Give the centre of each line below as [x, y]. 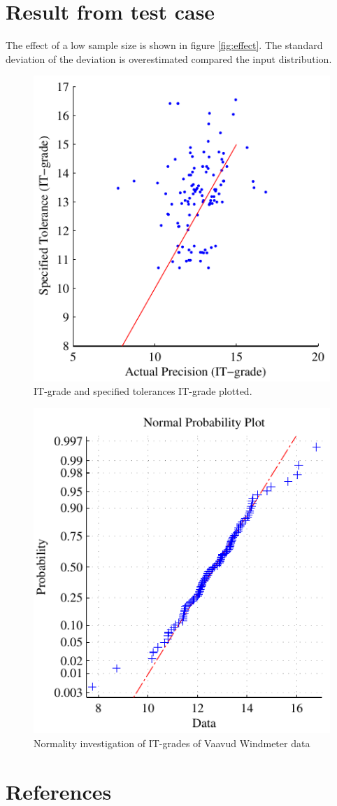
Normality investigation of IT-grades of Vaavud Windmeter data [172, 743]
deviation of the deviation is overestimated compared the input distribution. [169, 58]
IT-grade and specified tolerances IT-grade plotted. [143, 391]
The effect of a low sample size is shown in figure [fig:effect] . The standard [164, 45]
